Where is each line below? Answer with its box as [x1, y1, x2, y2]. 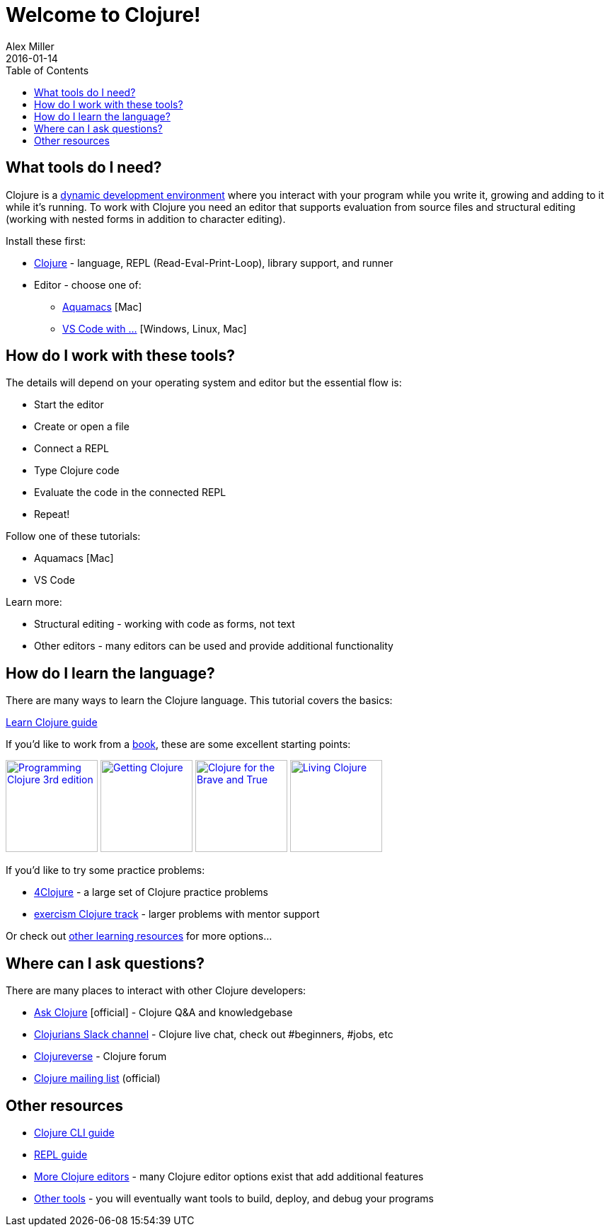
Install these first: [6, 234, 86, 247]
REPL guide [34, 1148, 88, 1161]
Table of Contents [6, 64, 89, 76]
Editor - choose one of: [34, 278, 142, 291]
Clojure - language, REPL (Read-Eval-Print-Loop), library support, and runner [34, 256, 393, 269]
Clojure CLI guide [34, 1126, 115, 1139]
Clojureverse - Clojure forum [34, 1050, 167, 1063]
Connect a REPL [34, 442, 109, 455]
